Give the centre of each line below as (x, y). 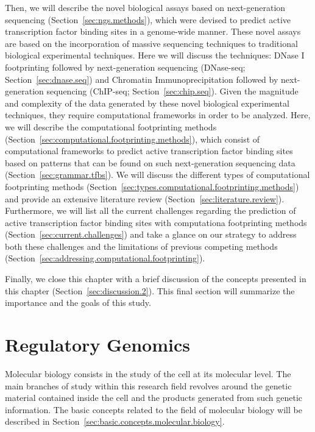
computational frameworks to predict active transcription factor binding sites (149, 151)
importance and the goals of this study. (78, 303)
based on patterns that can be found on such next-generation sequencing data (150, 162)
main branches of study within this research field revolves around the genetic (148, 385)
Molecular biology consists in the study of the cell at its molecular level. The (148, 373)
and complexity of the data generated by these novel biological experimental (147, 103)
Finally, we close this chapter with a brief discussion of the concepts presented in (156, 279)
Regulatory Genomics (97, 345)
